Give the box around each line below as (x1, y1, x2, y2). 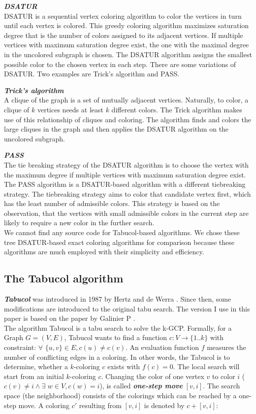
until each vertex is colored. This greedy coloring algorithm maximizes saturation (4, 20, 249, 31)
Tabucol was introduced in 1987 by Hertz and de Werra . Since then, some (4, 294, 231, 304)
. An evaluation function (125, 342, 199, 352)
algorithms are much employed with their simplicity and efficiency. (4, 246, 204, 257)
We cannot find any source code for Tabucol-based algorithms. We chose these (4, 227, 240, 238)
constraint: (4, 342, 36, 352)
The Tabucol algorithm (4, 271, 124, 286)
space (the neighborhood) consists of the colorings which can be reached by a (4, 390, 237, 400)
